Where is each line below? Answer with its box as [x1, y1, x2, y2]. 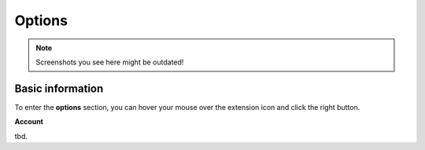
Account [14, 117, 43, 126]
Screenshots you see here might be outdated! [35, 57, 184, 67]
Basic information [14, 82, 104, 95]
